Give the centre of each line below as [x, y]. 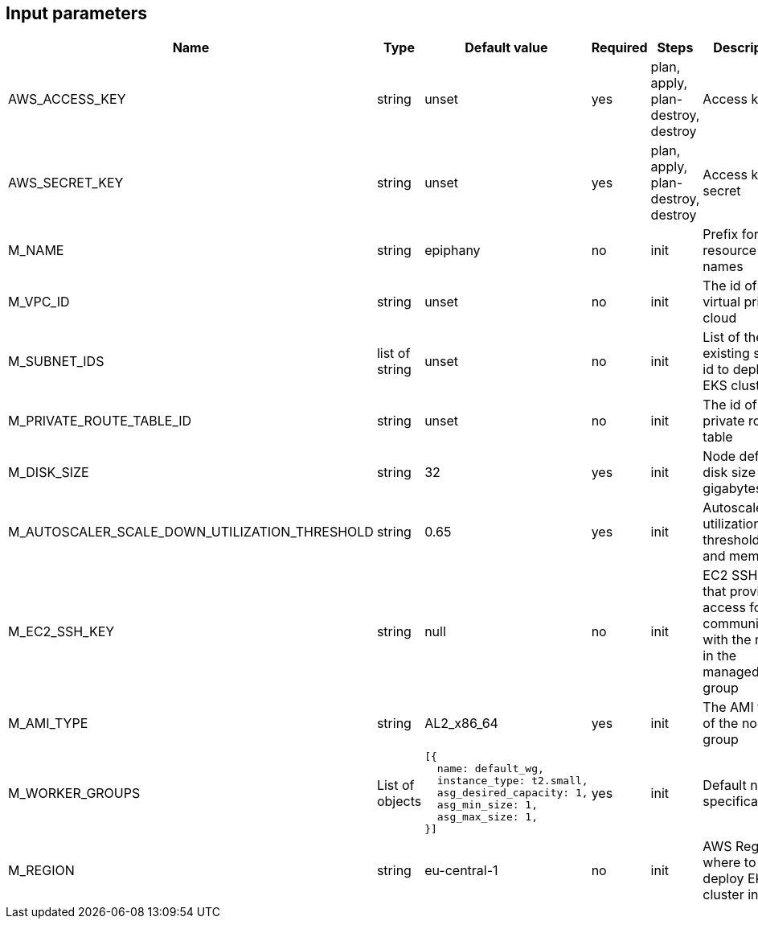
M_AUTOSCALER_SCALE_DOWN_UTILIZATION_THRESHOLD [191, 532]
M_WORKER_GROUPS [74, 793]
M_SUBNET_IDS [56, 362]
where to [729, 863]
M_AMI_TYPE [48, 724]
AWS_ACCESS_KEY [67, 99]
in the [720, 656]
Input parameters [77, 13]
